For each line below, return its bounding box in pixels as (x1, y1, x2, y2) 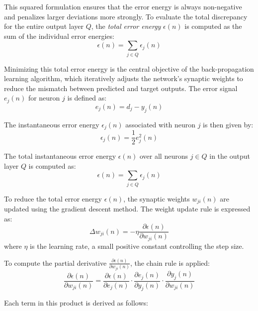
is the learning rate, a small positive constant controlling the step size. (30, 240, 244, 251)
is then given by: (203, 119, 254, 129)
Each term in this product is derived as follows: (4, 298, 148, 308)
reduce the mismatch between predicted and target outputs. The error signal (4, 83, 238, 93)
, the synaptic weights (123, 193, 190, 204)
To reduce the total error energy (4, 193, 102, 204)
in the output (209, 151, 250, 161)
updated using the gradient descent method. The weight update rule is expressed (4, 204, 251, 214)
